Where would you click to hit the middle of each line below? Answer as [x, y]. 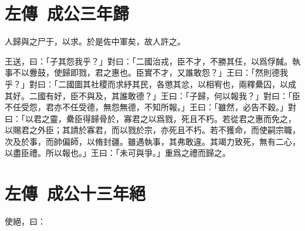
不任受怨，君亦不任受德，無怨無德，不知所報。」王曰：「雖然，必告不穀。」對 [150, 107]
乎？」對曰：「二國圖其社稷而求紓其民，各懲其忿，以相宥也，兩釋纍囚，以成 [150, 84]
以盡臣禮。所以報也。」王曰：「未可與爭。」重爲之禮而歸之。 [118, 153]
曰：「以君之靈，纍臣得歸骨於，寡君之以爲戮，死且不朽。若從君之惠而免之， [150, 118]
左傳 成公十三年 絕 [75, 193]
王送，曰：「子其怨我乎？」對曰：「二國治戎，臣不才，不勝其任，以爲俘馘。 [148, 61]
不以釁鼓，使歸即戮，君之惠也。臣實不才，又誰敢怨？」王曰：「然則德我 [150, 72]
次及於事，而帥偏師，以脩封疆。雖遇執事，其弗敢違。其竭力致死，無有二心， [152, 141]
